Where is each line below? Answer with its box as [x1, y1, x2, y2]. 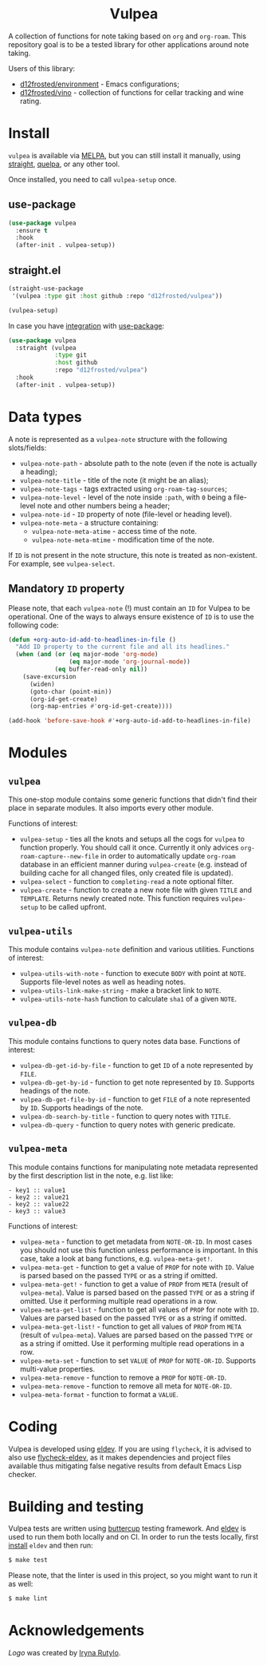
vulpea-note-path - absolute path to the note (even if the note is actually [19, 458, 257, 468]
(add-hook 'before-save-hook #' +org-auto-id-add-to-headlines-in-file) [8, 717, 251, 725]
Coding [8, 1417, 58, 1436]
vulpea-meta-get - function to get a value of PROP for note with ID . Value [19, 1262, 255, 1272]
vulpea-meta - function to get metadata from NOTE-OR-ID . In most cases [19, 1237, 253, 1246]
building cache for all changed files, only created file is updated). [19, 868, 234, 878]
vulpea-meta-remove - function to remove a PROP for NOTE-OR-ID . [19, 1372, 227, 1382]
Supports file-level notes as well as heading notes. [19, 977, 186, 986]
